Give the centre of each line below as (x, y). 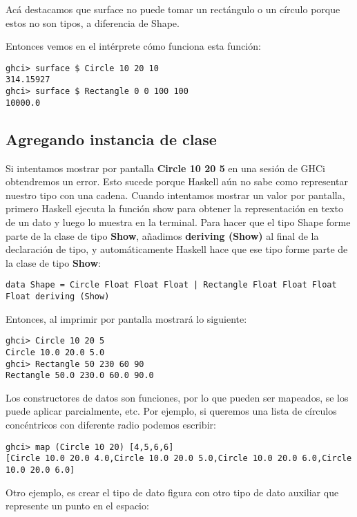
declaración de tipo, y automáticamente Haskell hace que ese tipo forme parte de (177, 249)
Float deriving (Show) (58, 297)
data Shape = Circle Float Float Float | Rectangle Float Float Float (171, 285)
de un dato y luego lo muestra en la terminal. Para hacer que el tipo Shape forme (178, 222)
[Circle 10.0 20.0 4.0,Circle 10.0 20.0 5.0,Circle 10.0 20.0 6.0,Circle (179, 459)
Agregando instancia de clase (111, 139)
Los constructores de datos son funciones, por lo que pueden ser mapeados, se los (177, 397)
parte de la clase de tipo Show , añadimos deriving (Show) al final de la (162, 235)
